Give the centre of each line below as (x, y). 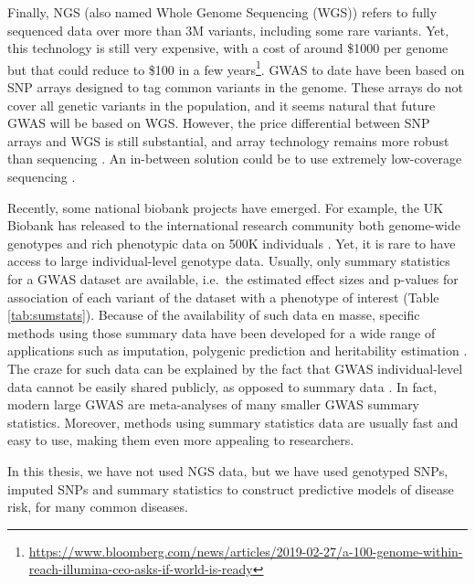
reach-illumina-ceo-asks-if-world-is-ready (141, 569)
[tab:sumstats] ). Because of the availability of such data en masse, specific (214, 315)
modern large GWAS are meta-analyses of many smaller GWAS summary (214, 404)
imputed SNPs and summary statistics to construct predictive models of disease (231, 488)
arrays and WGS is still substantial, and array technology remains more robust (228, 140)
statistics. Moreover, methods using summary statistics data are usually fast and (233, 422)
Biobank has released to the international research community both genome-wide (234, 225)
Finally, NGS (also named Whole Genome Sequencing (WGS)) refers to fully (222, 12)
